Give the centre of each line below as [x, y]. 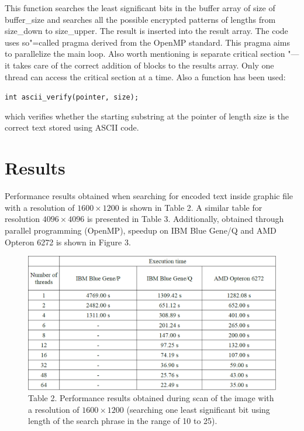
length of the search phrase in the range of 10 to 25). [123, 421]
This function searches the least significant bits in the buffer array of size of [140, 8]
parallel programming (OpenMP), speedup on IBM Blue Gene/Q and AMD [141, 230]
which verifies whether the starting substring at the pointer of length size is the [147, 116]
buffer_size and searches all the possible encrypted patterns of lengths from [140, 19]
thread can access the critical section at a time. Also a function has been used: [145, 76]
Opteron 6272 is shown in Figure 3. [68, 242]
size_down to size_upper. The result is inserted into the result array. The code [146, 31]
